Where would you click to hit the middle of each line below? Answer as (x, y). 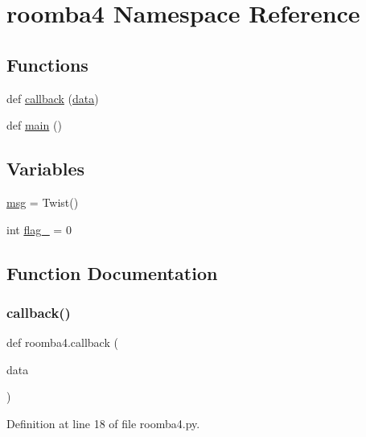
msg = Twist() (43, 202)
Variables (46, 169)
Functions (47, 64)
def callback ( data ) (53, 98)
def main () (34, 125)
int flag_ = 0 (39, 229)
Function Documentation (112, 272)
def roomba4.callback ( (62, 342)
